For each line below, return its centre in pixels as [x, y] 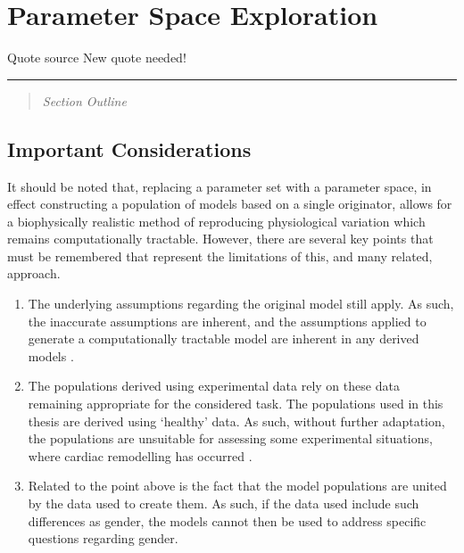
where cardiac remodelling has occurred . [140, 455]
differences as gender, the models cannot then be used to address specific [227, 520]
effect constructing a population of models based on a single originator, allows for [230, 204]
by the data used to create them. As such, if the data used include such [224, 503]
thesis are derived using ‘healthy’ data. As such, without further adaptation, [236, 421]
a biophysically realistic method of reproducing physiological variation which [216, 221]
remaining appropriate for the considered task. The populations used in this [236, 404]
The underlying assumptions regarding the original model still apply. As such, [241, 304]
